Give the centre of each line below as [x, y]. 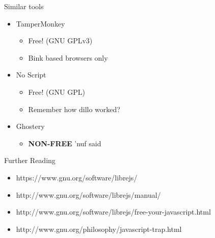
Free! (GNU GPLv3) [60, 41]
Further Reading [30, 160]
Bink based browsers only [68, 57]
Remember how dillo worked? [74, 109]
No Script [31, 75]
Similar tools [24, 6]
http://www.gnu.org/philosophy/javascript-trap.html [99, 229]
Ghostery [30, 126]
